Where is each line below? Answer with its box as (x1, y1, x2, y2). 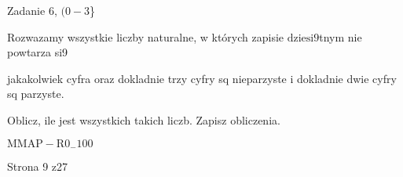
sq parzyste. (7, 85, 64, 102)
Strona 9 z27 (7, 158, 68, 175)
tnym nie (319, 28, 362, 45)
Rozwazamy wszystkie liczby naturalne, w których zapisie (7, 28, 284, 45)
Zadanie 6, (7, 2, 57, 18)
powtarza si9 (7, 44, 68, 60)
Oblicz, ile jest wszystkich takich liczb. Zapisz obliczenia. (7, 111, 280, 128)
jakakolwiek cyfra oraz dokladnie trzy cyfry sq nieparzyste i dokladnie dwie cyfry (7, 70, 397, 86)
